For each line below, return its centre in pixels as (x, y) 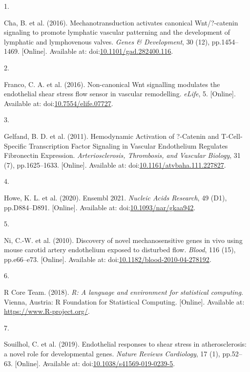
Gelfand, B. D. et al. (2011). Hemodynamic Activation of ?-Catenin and (112, 136)
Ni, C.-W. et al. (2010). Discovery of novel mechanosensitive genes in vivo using (123, 240)
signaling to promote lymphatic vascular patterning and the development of (117, 32)
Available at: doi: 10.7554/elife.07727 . (59, 103)
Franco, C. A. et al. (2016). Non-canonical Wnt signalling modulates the (112, 84)
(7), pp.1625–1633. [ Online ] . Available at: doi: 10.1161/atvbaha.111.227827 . (115, 164)
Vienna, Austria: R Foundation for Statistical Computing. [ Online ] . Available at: (124, 301)
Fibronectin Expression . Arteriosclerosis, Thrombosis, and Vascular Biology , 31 (122, 155)
